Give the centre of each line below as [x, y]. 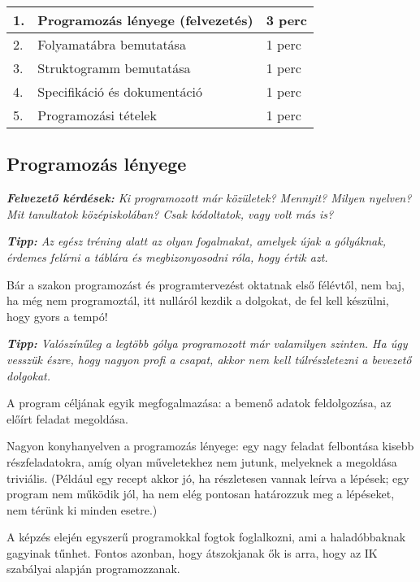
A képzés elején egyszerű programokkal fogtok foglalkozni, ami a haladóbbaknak [206, 537]
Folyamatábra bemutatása [112, 44]
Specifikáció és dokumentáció [120, 91]
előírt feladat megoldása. [67, 418]
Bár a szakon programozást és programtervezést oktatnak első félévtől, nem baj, [206, 284]
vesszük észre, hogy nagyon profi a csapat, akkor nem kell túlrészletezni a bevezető [209, 359]
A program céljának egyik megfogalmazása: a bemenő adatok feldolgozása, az [199, 403]
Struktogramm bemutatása [114, 68]
